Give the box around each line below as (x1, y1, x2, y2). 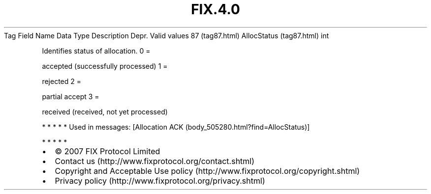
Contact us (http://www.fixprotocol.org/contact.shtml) (55, 156, 255, 166)
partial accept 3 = (42, 92, 99, 101)
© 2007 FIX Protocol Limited (55, 146, 160, 156)
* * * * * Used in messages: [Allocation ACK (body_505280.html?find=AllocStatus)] (42, 122, 310, 131)
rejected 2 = (42, 77, 81, 85)
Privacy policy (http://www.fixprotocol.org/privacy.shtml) (55, 175, 265, 186)
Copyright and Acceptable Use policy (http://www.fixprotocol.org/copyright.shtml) (55, 166, 360, 176)
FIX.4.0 (191, 1, 240, 18)
